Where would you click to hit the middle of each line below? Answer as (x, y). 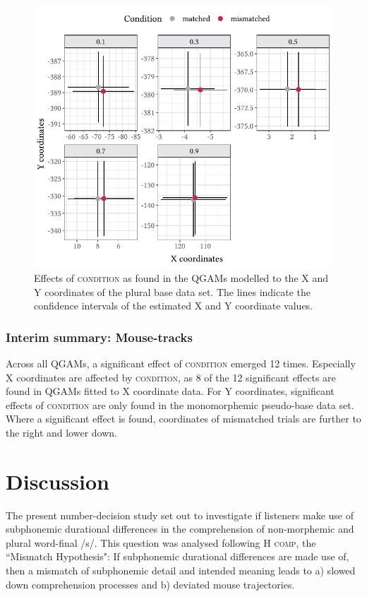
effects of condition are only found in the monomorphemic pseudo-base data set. (180, 404)
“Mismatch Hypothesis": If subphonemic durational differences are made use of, (178, 556)
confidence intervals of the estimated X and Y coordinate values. (174, 306)
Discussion (58, 481)
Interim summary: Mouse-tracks (99, 337)
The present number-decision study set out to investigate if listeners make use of (180, 515)
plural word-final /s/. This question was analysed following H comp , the (161, 542)
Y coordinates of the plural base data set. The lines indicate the (172, 291)
